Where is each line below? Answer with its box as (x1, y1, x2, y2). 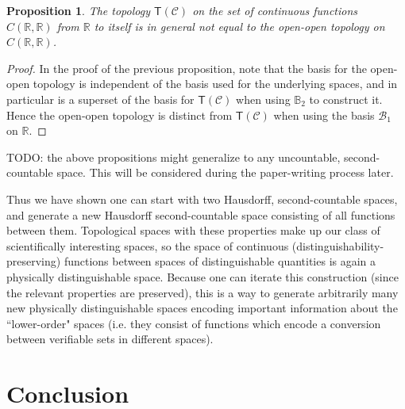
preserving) (6, 253, 61, 269)
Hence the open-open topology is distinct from (6, 106, 233, 123)
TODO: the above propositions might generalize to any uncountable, (6, 148, 341, 165)
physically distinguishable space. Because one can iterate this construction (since (6, 268, 399, 285)
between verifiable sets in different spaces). (6, 331, 214, 347)
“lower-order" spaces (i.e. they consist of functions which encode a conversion (6, 315, 381, 331)
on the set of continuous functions (192, 2, 358, 18)
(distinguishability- (291, 237, 384, 254)
